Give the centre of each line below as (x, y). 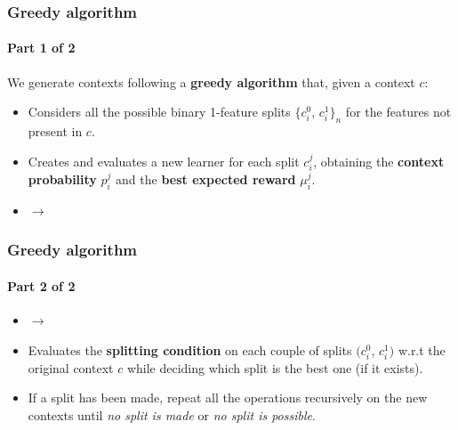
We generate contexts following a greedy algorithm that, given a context (211, 81)
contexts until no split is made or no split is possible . (172, 415)
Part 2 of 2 (41, 285)
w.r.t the (422, 349)
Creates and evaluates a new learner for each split (164, 161)
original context (71, 367)
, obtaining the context (379, 161)
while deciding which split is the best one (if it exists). (275, 367)
